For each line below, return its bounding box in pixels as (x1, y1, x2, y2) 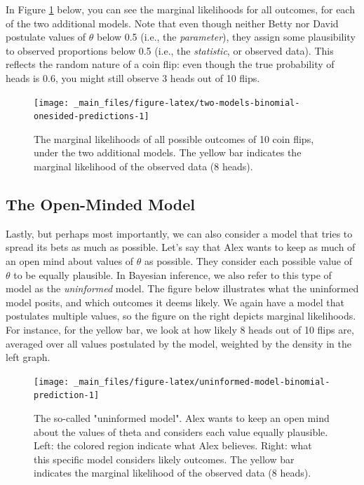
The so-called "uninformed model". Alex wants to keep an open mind (34, 411, 330, 425)
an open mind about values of (6, 254, 134, 268)
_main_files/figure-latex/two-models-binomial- (74, 97, 300, 108)
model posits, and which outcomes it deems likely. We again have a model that (6, 294, 344, 309)
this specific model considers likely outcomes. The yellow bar (34, 451, 295, 466)
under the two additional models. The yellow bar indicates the (34, 145, 302, 160)
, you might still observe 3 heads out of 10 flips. (55, 70, 260, 85)
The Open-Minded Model (6, 193, 195, 215)
